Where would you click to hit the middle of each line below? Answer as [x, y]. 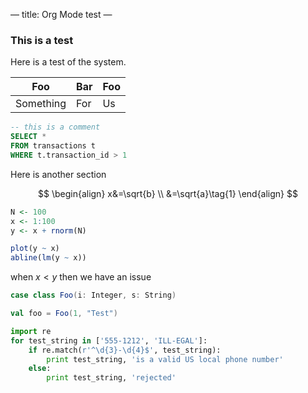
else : [40, 369]
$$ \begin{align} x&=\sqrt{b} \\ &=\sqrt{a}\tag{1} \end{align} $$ [167, 193]
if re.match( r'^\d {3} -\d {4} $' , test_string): [125, 350]
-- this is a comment [55, 127]
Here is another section [58, 174]
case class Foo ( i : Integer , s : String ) [93, 295]
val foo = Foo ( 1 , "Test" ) [64, 314]
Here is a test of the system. [68, 62]
